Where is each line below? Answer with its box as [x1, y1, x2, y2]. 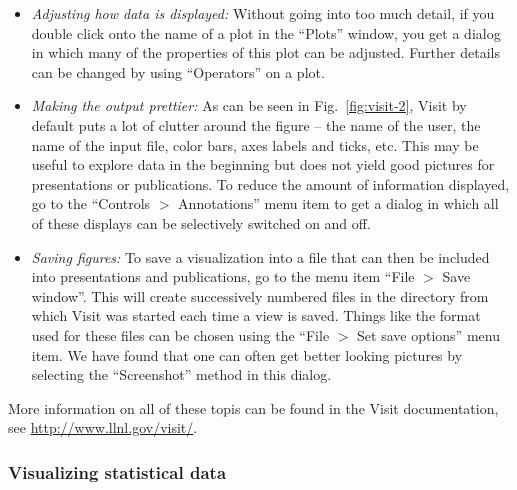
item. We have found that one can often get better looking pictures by [31, 344, 463, 365]
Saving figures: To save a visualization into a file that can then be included [31, 246, 490, 267]
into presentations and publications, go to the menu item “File [31, 266, 415, 287]
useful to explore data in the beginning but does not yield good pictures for [31, 154, 495, 175]
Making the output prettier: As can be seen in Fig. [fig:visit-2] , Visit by [31, 95, 467, 116]
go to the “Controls [31, 193, 151, 214]
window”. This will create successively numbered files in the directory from [31, 285, 489, 306]
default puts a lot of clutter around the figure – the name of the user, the [31, 114, 481, 135]
